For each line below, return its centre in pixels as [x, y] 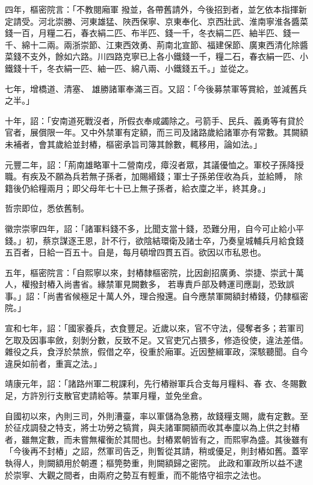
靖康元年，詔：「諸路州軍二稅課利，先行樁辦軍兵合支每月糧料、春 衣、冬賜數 [156, 383]
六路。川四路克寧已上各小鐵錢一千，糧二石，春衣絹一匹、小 [190, 56]
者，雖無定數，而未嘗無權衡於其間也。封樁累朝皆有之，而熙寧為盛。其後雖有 [156, 439]
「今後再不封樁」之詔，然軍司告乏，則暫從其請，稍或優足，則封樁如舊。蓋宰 [156, 451]
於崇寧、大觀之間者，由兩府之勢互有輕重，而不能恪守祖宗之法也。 [135, 474]
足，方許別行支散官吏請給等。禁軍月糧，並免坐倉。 [106, 396]
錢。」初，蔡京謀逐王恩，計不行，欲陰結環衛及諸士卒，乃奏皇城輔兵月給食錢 [154, 240]
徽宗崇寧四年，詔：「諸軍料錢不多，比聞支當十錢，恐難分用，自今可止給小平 [154, 228]
